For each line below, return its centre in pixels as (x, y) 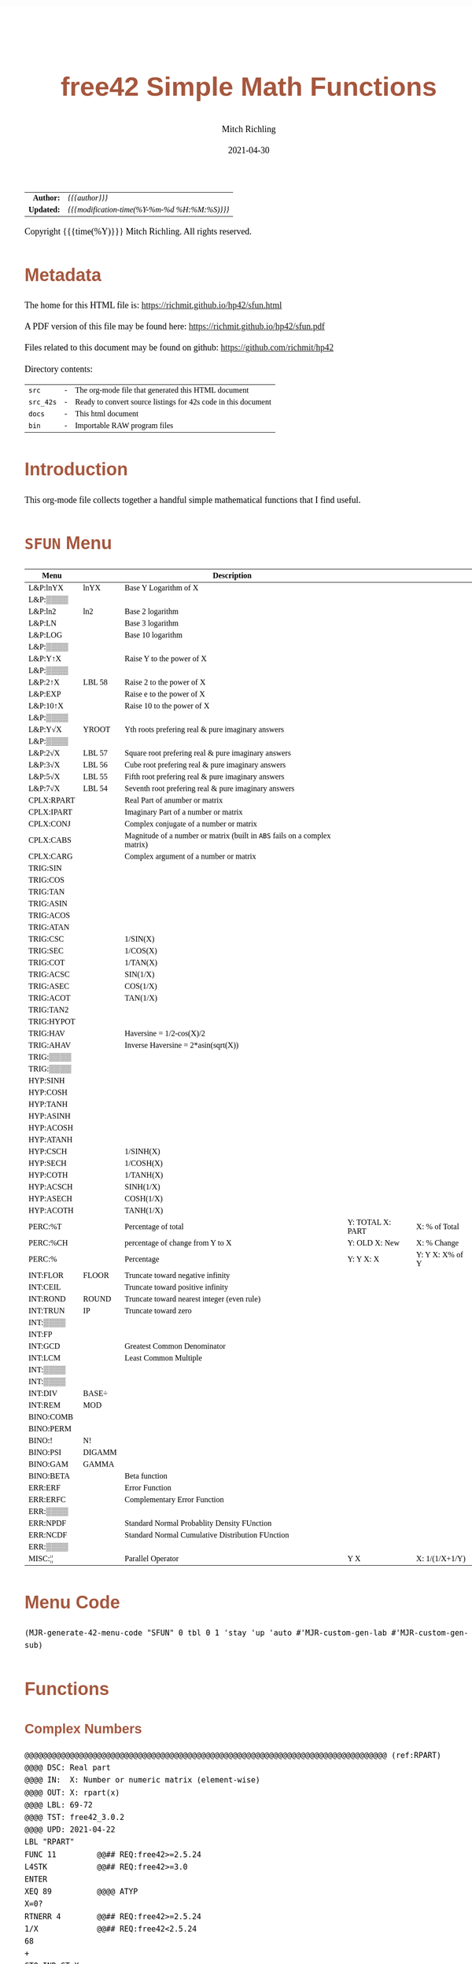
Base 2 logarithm (151, 611)
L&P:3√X (44, 765)
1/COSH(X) (144, 1163)
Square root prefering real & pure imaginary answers (208, 753)
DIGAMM (100, 1452)
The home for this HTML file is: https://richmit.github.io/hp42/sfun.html (153, 305)
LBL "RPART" (50, 1842)
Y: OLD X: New (374, 1242)
